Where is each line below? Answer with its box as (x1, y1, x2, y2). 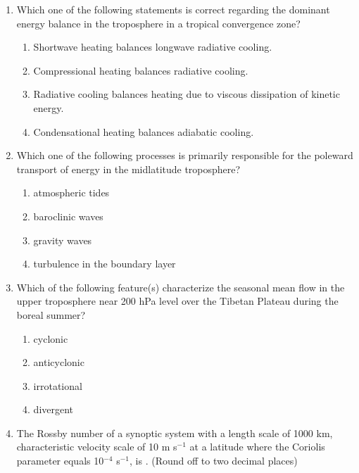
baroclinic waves (33, 208, 103, 223)
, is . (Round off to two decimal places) (130, 453, 298, 468)
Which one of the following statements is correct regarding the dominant (16, 2, 330, 16)
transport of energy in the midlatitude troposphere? (16, 161, 241, 176)
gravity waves (33, 232, 92, 247)
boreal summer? (16, 307, 86, 322)
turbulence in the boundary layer (33, 256, 176, 271)
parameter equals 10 (16, 453, 104, 468)
